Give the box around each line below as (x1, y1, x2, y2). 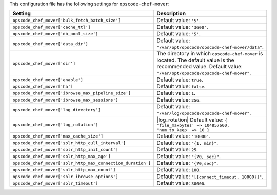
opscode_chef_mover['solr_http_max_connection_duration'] (12, 160, 151, 166)
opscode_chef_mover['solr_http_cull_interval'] (12, 140, 126, 146)
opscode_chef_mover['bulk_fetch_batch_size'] (12, 17, 121, 23)
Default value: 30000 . (156, 180, 206, 187)
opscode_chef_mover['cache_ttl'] (12, 24, 91, 30)
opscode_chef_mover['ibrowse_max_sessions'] (12, 97, 118, 103)
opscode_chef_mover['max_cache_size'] (12, 133, 104, 139)
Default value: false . (156, 83, 206, 90)
